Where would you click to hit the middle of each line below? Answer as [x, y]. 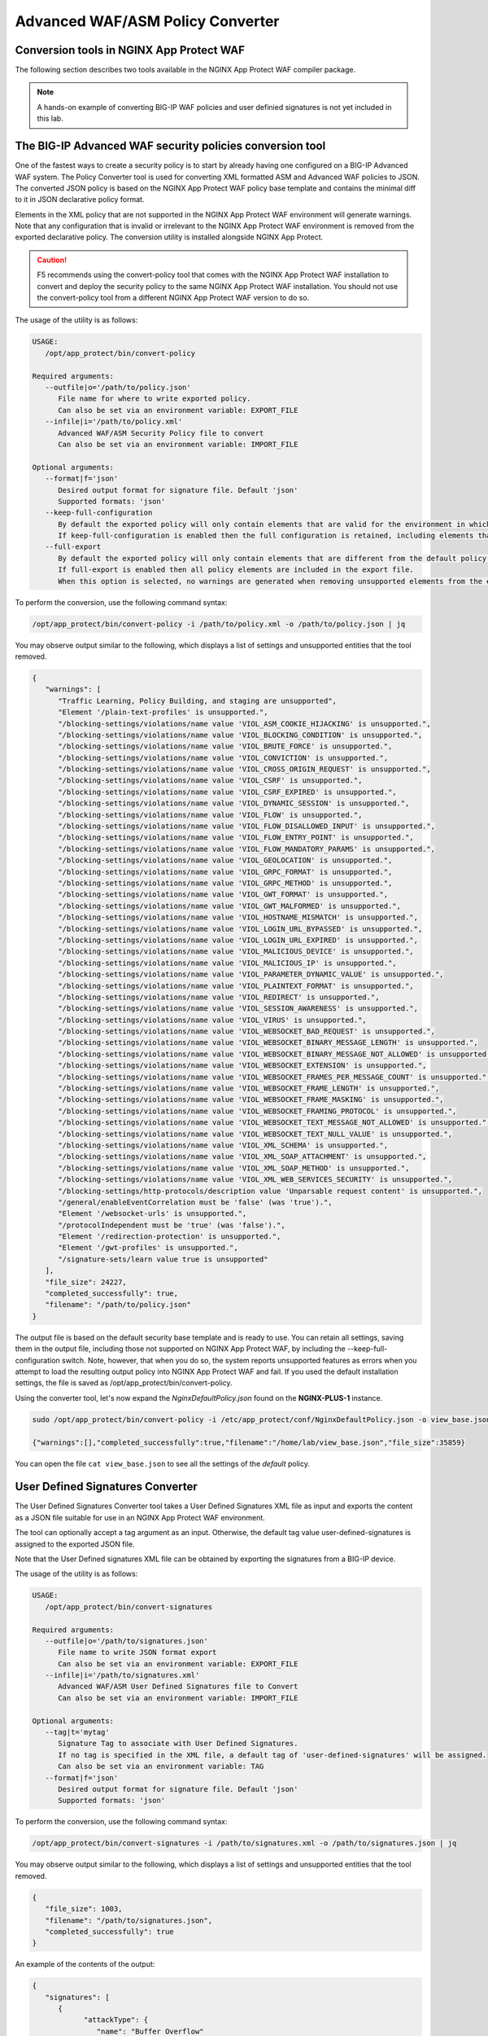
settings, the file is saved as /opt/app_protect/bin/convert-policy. [124, 1383]
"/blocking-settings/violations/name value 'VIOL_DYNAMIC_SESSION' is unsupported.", [234, 803]
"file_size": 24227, [86, 1282]
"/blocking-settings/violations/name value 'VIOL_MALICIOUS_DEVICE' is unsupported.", [236, 952]
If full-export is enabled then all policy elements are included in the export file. [236, 570]
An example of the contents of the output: [85, 1964]
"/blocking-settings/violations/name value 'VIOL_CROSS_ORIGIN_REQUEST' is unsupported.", [244, 769]
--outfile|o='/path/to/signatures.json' [127, 1641]
